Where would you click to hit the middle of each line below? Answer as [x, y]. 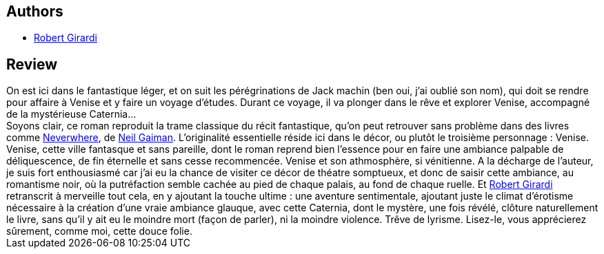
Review [32, 64]
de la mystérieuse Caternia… [71, 114]
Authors [35, 11]
